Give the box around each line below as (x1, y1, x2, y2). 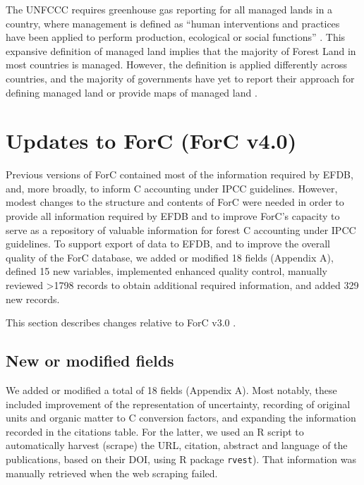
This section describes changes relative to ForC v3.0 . (6, 315, 236, 330)
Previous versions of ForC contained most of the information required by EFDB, (6, 167, 353, 182)
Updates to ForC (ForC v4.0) (6, 126, 297, 155)
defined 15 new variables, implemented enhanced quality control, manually (6, 264, 327, 278)
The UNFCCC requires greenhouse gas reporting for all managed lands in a (6, 2, 333, 16)
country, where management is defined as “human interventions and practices (6, 16, 340, 30)
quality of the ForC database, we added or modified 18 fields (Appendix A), (6, 250, 334, 264)
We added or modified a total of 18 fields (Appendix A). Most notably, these (6, 383, 337, 398)
